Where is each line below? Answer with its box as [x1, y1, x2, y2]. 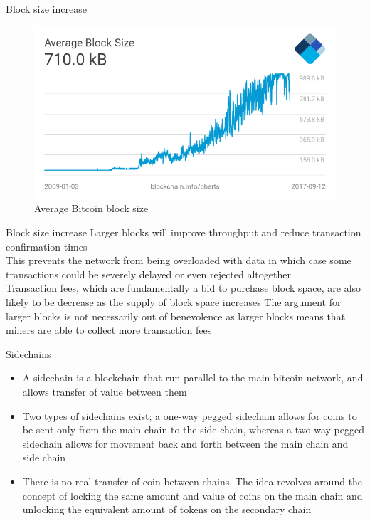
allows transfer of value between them [22, 384, 187, 399]
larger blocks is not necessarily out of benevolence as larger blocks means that [6, 308, 346, 323]
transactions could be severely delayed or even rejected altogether [6, 266, 291, 281]
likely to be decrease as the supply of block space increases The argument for [6, 295, 342, 310]
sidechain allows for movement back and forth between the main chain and [22, 436, 349, 451]
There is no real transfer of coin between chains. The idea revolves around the [22, 473, 363, 488]
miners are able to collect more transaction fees [6, 322, 212, 337]
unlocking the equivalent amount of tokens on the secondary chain [22, 502, 312, 517]
